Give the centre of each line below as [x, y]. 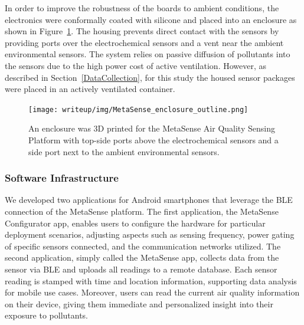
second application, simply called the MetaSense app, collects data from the [142, 257]
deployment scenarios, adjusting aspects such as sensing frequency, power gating [150, 234]
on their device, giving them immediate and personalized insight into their [139, 303]
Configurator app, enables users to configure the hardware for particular [135, 223]
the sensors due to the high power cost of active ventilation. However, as [136, 65]
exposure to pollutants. [46, 315]
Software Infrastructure [62, 178]
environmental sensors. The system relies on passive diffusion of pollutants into [148, 54]
